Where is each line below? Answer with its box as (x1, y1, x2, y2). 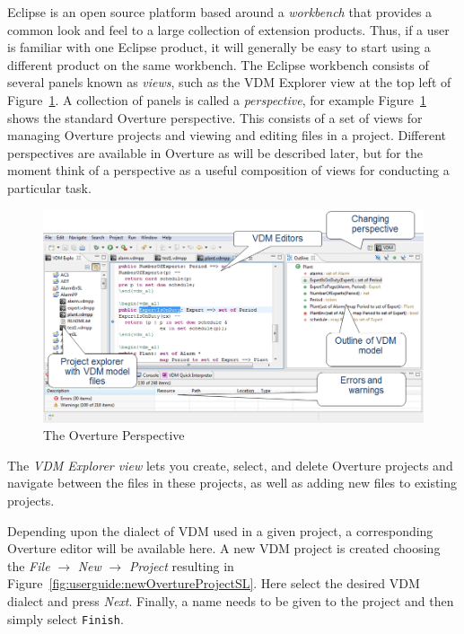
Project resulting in (128, 556, 234, 575)
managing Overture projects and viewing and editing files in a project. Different (7, 126, 447, 145)
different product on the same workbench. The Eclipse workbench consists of (7, 55, 429, 74)
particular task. (7, 178, 92, 197)
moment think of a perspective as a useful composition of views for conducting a (7, 161, 450, 180)
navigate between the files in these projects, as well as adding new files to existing (7, 473, 458, 492)
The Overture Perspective (43, 426, 185, 445)
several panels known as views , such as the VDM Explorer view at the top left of (7, 73, 451, 92)
